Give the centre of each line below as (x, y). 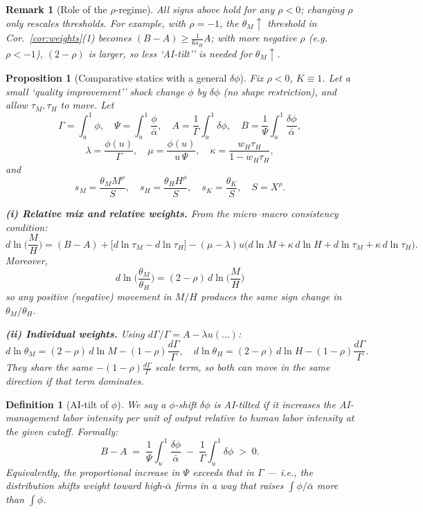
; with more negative (254, 38)
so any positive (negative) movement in (89, 296)
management (32, 418)
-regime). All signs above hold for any (195, 9)
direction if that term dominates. (75, 381)
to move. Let (87, 105)
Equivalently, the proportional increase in (93, 472)
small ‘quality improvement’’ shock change (95, 91)
